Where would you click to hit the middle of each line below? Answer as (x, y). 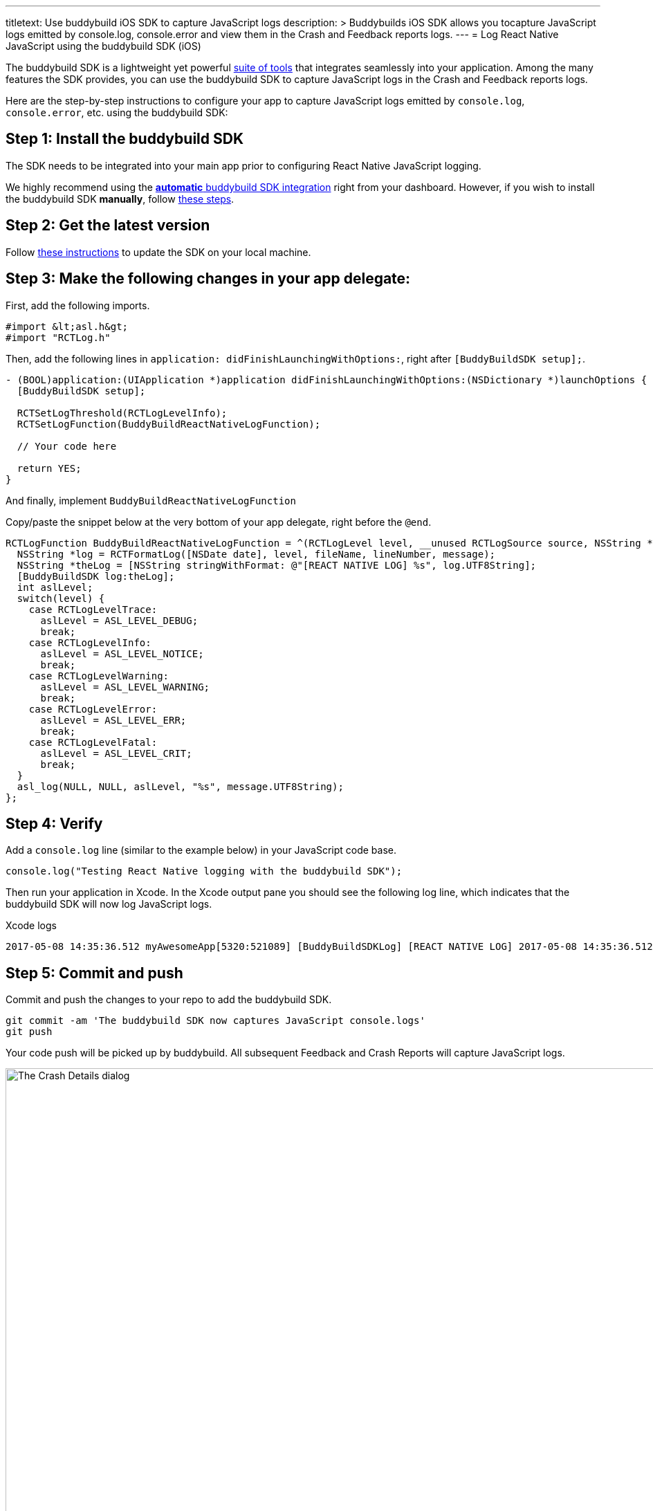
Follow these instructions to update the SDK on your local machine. (158, 252)
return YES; (49, 468)
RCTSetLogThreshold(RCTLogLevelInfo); (122, 413)
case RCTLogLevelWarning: (99, 676)
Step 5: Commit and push (94, 973)
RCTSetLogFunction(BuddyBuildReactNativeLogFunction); (169, 424)
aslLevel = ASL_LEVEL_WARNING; (125, 687)
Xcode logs (31, 926)
